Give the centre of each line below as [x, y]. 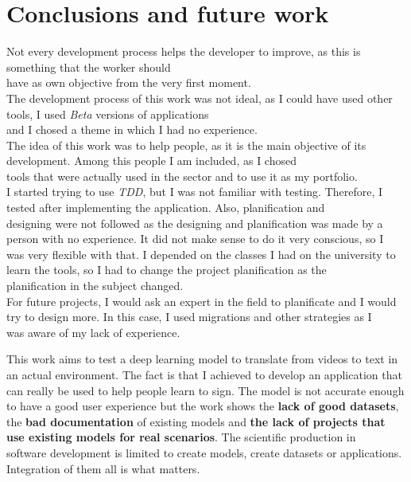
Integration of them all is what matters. [103, 468]
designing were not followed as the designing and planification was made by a [195, 223]
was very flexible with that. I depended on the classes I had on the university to [201, 254]
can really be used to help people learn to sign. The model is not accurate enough [205, 390]
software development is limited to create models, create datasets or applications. [204, 452]
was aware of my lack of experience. [93, 332]
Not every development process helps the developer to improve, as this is [184, 51]
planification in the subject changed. [95, 286]
